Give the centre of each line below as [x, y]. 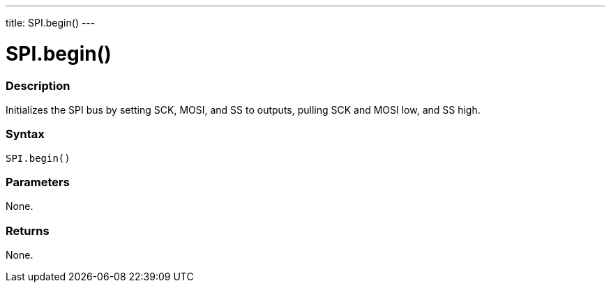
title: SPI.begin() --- [51, 23]
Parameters [38, 182]
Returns [28, 230]
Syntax [25, 134]
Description [38, 85]
